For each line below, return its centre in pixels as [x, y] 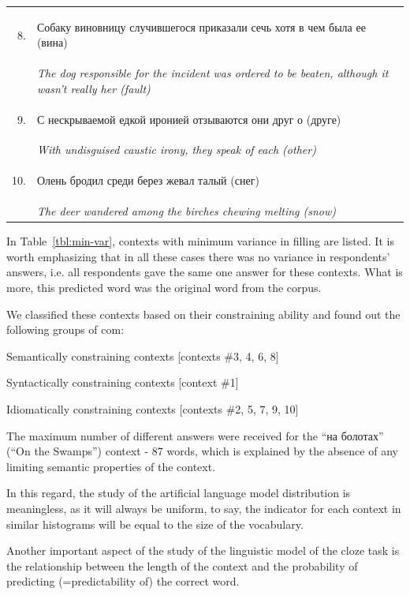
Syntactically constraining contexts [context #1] [123, 382]
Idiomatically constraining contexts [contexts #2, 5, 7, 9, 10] [153, 409]
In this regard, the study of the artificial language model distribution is [179, 493]
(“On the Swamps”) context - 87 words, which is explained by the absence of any [202, 451]
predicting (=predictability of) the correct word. [123, 581]
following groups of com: [65, 329]
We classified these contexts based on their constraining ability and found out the [203, 314]
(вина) [52, 42]
